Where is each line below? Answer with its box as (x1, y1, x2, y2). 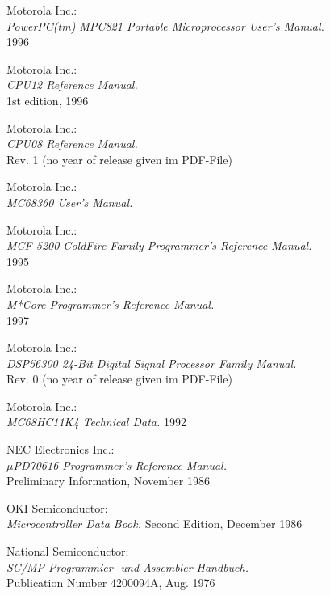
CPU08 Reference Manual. (6, 135, 138, 152)
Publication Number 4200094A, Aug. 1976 (6, 574, 215, 591)
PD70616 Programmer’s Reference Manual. (13, 456, 227, 473)
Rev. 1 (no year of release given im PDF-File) (6, 150, 232, 167)
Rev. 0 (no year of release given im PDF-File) (6, 370, 232, 387)
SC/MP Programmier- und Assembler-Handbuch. (6, 558, 249, 575)
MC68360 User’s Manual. (6, 193, 133, 210)
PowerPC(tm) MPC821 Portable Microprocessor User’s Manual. (6, 17, 324, 34)
